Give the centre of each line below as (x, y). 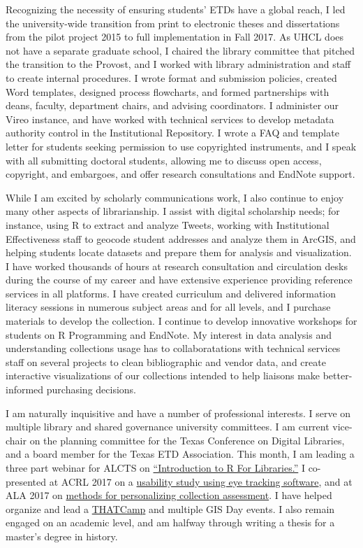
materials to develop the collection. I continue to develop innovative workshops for (181, 321)
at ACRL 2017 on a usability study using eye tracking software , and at (201, 481)
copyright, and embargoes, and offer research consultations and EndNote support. (180, 174)
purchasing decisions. (91, 389)
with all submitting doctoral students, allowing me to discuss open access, (164, 160)
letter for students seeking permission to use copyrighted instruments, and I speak (181, 146)
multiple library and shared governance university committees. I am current (168, 427)
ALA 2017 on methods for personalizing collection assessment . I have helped (169, 495)
